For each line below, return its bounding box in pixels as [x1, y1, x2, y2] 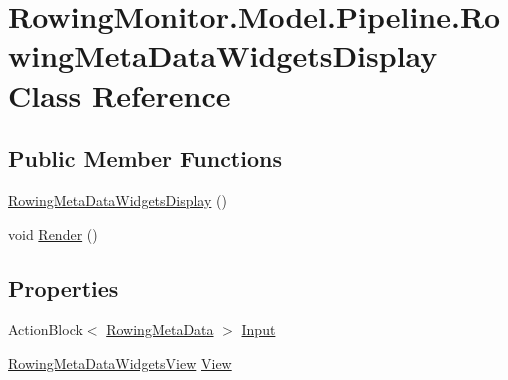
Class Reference [8, 74, 231, 115]
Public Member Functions [8, 143, 282, 174]
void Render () [8, 223, 98, 244]
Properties [8, 272, 119, 303]
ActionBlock [8, 319, 83, 340]
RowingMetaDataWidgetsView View [8, 352, 232, 373]
